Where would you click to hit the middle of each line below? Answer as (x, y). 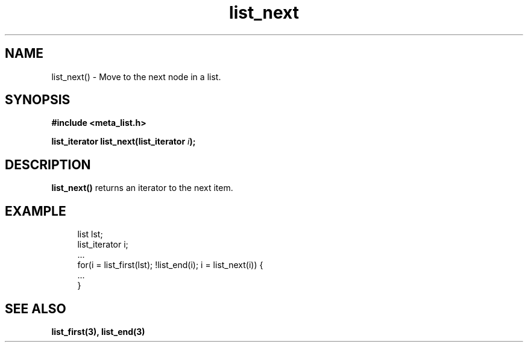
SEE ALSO (36, 308)
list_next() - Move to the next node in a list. (136, 77)
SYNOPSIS (38, 100)
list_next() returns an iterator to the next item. (142, 188)
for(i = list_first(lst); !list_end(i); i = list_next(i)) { (170, 265)
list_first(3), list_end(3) (98, 331)
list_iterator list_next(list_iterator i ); (124, 142)
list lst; (90, 234)
